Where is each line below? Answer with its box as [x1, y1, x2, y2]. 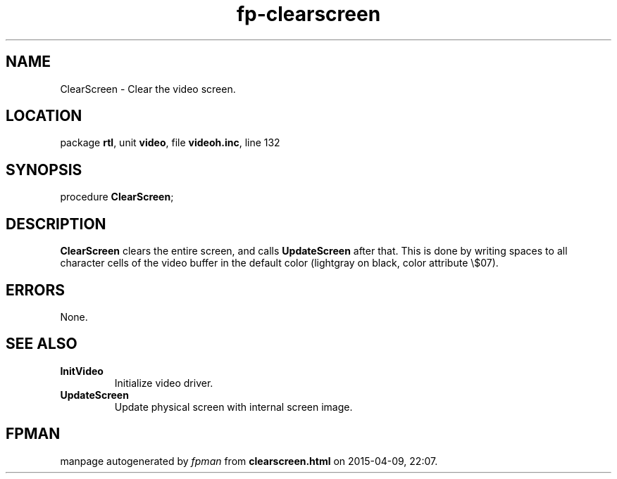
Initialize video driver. [114, 376, 213, 389]
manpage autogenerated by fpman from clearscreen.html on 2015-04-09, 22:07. [60, 454, 438, 467]
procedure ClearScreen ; [60, 191, 174, 203]
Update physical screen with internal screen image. [114, 400, 353, 413]
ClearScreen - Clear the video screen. [60, 82, 236, 95]
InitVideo [60, 364, 104, 377]
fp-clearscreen [236, 2, 381, 26]
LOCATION [6, 107, 82, 125]
